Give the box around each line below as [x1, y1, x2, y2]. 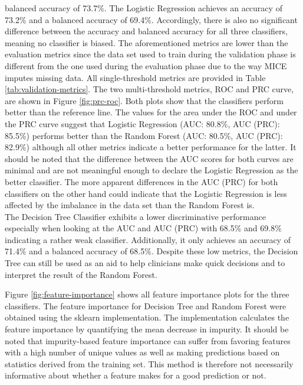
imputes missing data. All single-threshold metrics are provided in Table [5, 71, 266, 83]
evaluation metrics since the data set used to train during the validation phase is [5, 48, 296, 60]
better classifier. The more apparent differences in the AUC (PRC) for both [5, 175, 278, 187]
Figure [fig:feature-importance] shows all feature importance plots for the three [5, 288, 289, 300]
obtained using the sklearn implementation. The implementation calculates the [5, 311, 289, 323]
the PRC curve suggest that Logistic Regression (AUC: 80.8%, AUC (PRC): [5, 117, 280, 130]
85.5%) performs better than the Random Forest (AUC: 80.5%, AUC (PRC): [5, 129, 283, 141]
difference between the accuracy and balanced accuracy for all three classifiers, [5, 25, 288, 37]
